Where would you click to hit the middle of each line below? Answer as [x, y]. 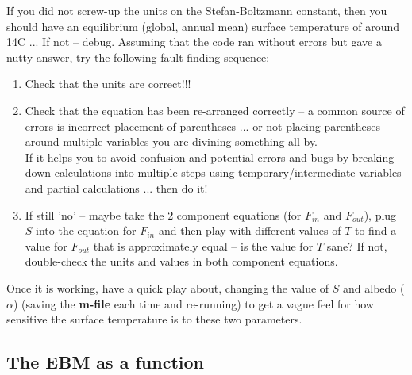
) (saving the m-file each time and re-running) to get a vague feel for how [193, 303]
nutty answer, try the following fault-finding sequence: [138, 57]
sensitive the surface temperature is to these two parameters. [154, 319]
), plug [380, 214]
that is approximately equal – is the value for [203, 245]
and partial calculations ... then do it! [116, 187]
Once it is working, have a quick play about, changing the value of [168, 287]
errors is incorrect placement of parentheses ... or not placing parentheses [202, 126]
